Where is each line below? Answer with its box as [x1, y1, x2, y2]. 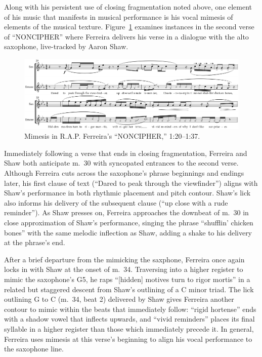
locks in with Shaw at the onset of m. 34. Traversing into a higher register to [4, 264, 243, 274]
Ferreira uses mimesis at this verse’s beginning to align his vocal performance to [4, 333, 252, 344]
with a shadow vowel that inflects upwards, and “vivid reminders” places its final [4, 313, 255, 324]
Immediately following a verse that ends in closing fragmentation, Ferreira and [4, 147, 247, 158]
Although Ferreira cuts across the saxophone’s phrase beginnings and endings [4, 168, 244, 178]
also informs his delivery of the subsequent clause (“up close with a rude [4, 197, 228, 208]
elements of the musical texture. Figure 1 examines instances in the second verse [4, 21, 254, 32]
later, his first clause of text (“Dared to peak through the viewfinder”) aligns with [4, 177, 258, 188]
